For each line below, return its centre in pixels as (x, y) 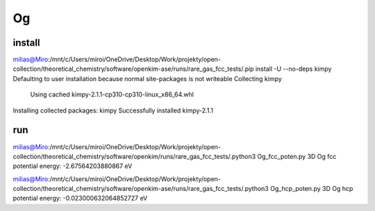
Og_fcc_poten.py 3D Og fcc (297, 156)
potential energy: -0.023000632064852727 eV (80, 199)
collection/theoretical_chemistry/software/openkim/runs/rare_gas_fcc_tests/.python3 (134, 156)
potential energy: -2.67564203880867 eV (73, 166)
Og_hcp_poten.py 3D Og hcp (311, 189)
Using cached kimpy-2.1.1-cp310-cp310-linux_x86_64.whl (112, 94)
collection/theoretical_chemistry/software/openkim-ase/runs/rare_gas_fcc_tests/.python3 (141, 189)
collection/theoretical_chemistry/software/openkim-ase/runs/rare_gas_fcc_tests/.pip (133, 69)
